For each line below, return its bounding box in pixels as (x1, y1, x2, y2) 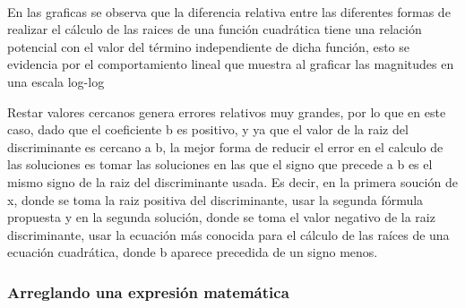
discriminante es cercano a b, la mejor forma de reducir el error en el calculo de (7, 137, 443, 156)
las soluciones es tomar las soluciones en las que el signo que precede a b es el (7, 155, 433, 174)
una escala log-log (7, 72, 105, 90)
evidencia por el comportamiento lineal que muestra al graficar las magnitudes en (7, 55, 454, 73)
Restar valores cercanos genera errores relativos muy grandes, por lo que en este (7, 102, 446, 121)
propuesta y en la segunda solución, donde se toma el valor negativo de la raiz (7, 208, 435, 227)
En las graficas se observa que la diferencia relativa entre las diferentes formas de (7, 2, 451, 21)
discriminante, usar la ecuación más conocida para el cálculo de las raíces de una (7, 225, 450, 244)
